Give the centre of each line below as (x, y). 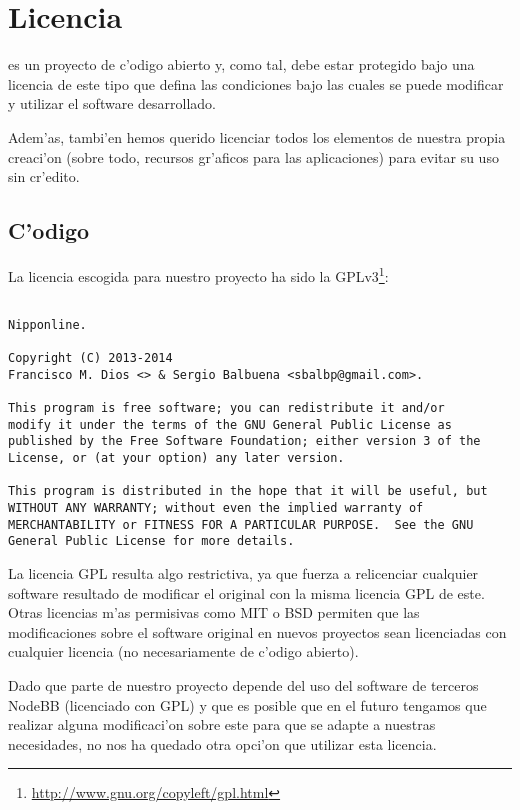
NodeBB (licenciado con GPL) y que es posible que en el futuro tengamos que (247, 704)
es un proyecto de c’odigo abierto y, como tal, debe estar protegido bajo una (241, 64)
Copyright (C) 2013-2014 (90, 358)
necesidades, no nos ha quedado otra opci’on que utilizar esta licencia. (222, 743)
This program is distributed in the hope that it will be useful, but (248, 491)
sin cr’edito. (44, 176)
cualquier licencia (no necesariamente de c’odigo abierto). (183, 651)
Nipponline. (47, 324)
